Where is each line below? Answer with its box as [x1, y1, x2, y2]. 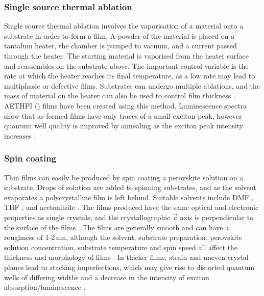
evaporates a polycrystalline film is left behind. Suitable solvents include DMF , [4, 192, 254, 202]
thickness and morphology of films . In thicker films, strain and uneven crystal [4, 252, 249, 262]
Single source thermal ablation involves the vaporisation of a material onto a [4, 20, 244, 31]
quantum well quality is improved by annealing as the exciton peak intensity [4, 120, 244, 131]
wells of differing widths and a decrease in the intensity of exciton [4, 272, 209, 282]
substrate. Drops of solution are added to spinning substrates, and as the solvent [4, 182, 256, 193]
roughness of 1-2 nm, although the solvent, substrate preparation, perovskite [4, 232, 242, 243]
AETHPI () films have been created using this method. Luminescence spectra [4, 100, 247, 111]
